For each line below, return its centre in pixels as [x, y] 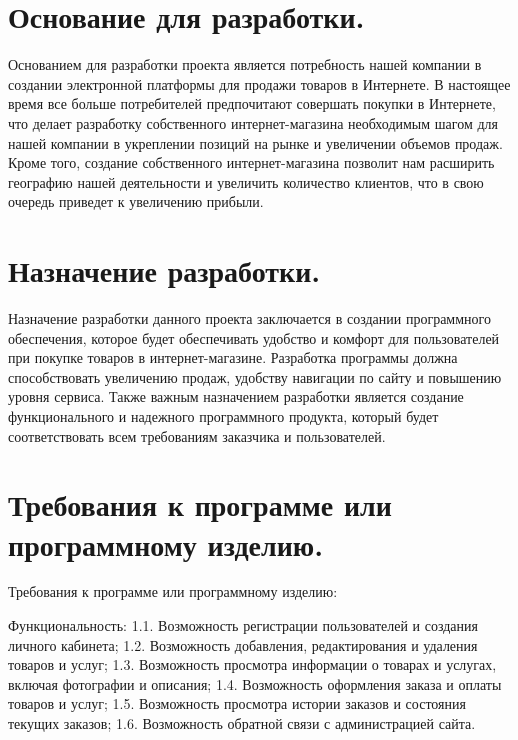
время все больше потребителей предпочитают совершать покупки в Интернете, [252, 103]
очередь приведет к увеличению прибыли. [136, 201]
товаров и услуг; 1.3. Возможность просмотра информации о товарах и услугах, [252, 664]
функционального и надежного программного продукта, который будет [223, 415]
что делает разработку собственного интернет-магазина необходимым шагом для [253, 122]
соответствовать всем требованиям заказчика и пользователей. [197, 435]
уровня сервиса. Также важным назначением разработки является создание [236, 396]
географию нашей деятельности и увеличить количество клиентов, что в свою [246, 181]
